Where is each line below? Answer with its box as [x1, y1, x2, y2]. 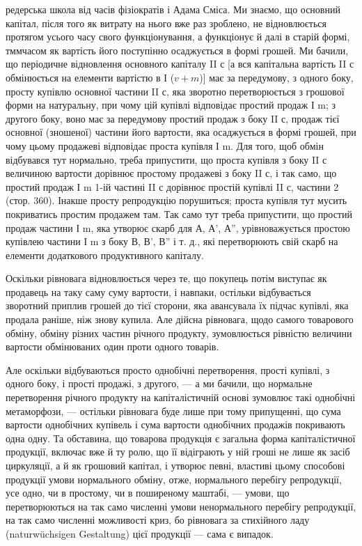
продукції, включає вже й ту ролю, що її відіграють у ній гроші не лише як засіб [6, 444, 350, 459]
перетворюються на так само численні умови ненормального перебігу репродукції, [6, 499, 356, 513]
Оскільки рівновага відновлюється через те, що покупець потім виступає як [6, 271, 327, 286]
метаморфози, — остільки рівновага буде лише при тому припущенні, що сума [6, 403, 341, 418]
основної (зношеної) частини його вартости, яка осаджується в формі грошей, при [6, 125, 356, 139]
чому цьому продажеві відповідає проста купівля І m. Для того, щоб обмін [6, 138, 324, 153]
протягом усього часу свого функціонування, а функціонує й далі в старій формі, [6, 29, 350, 44]
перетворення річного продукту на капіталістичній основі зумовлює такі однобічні [6, 390, 356, 405]
